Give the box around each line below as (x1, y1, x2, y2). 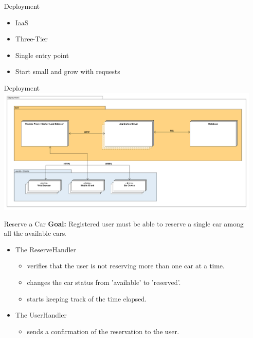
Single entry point (15, 50, 69, 60)
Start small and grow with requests (15, 66, 120, 76)
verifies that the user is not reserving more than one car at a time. (27, 261, 225, 271)
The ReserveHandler (15, 244, 76, 254)
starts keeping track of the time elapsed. (27, 293, 147, 303)
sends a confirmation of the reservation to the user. (27, 326, 179, 336)
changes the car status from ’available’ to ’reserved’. (27, 277, 181, 287)
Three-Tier (15, 34, 48, 44)
